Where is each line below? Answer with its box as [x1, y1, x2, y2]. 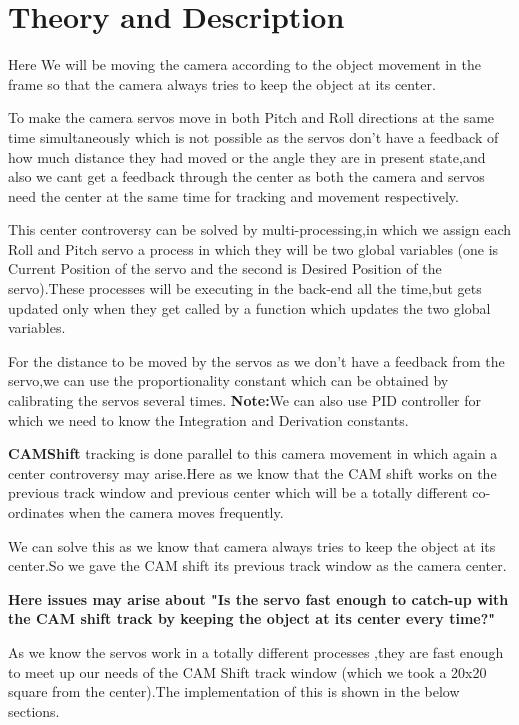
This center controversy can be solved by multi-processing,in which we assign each [8, 219, 512, 240]
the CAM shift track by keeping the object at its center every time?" [8, 608, 496, 629]
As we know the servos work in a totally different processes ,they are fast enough [8, 641, 504, 662]
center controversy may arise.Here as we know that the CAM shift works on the [8, 462, 497, 483]
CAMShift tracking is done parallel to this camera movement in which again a [8, 443, 498, 464]
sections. [8, 700, 60, 721]
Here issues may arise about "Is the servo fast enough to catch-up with [8, 588, 509, 609]
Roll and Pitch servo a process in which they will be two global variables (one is [8, 238, 499, 259]
